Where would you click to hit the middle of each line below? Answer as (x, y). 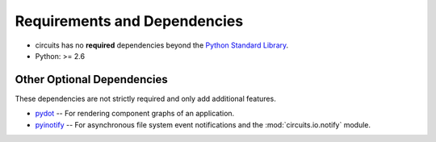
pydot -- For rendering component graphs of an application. (135, 114)
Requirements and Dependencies (129, 21)
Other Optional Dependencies (92, 79)
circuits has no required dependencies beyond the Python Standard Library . (162, 45)
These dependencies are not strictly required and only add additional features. (145, 98)
